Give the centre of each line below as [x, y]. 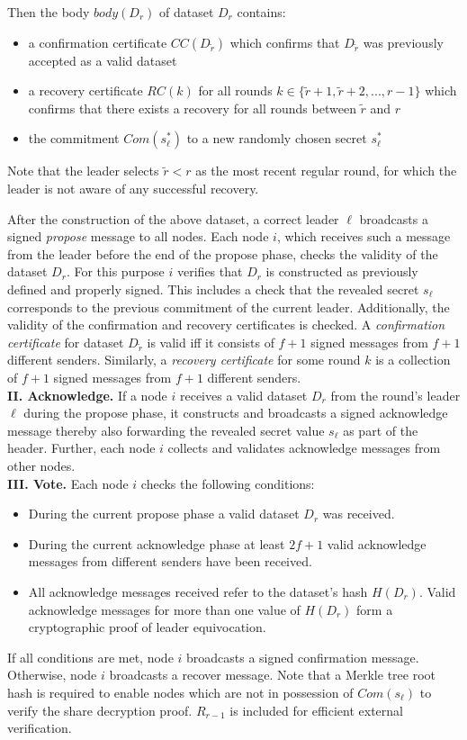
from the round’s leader [395, 395]
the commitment [74, 138]
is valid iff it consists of [211, 342]
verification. [40, 728]
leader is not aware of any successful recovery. [133, 188]
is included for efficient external [317, 710]
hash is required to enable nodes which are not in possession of [180, 692]
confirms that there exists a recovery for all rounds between [192, 108]
